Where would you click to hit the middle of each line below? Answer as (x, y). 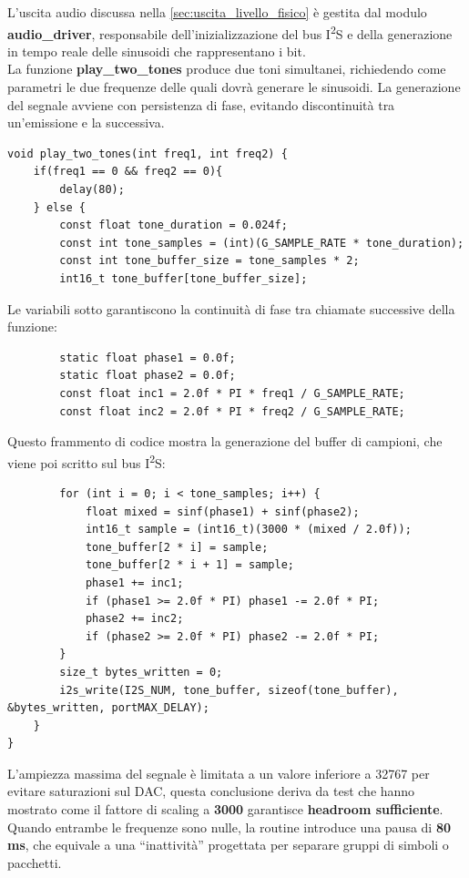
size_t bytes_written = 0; (141, 672)
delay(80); (92, 189)
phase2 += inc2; (134, 619)
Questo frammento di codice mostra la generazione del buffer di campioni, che (225, 441)
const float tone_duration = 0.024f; (173, 225)
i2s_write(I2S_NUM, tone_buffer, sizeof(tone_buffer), (229, 690)
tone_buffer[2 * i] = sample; (177, 547)
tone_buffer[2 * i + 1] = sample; (189, 565)
